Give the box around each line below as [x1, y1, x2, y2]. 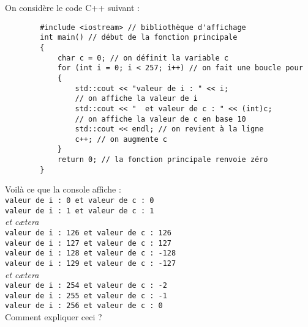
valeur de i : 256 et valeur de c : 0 [5, 301, 163, 310]
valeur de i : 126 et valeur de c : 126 [5, 228, 172, 237]
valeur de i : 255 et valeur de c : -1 [5, 291, 167, 300]
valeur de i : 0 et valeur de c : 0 [5, 196, 154, 205]
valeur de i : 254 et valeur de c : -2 [5, 281, 167, 290]
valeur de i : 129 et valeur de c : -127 [5, 259, 176, 268]
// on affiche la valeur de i [75, 94, 198, 103]
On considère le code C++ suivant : [5, 1, 140, 13]
